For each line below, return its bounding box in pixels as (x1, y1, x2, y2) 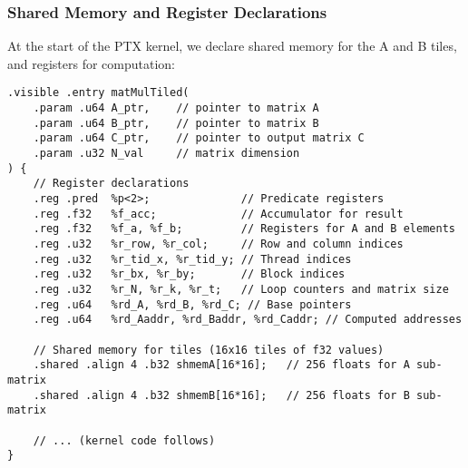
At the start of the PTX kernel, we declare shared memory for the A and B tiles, (7, 36, 457, 55)
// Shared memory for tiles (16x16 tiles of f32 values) (33, 343, 385, 356)
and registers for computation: (7, 54, 176, 73)
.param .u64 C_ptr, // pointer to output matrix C (33, 132, 365, 145)
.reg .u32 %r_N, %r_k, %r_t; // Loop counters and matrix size (33, 282, 449, 296)
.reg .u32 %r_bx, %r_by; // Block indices (33, 268, 346, 281)
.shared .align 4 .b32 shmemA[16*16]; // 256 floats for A (33, 358, 410, 372)
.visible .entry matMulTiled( (7, 86, 190, 100)
